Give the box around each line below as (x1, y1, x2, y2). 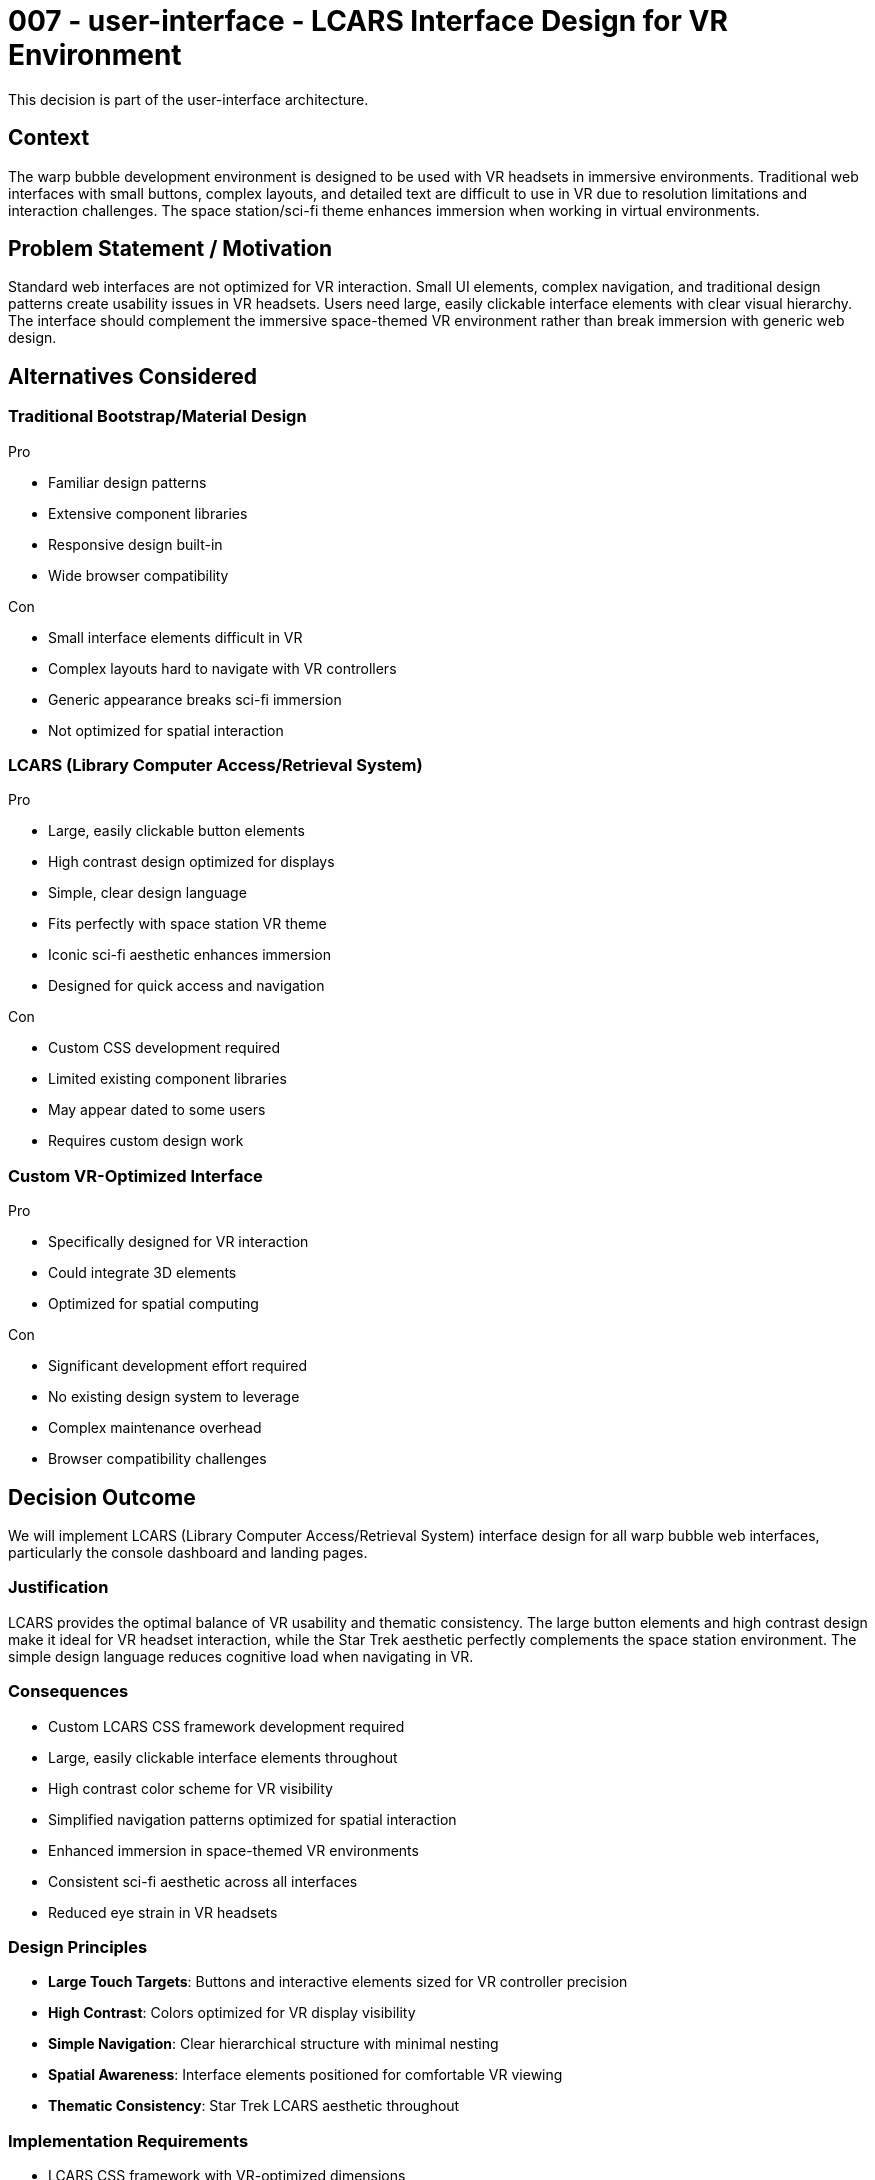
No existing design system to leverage (48, 1388, 300, 1406)
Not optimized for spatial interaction (48, 721, 284, 739)
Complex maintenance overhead (48, 1419, 262, 1437)
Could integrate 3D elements (48, 1264, 237, 1282)
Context (8, 125, 90, 151)
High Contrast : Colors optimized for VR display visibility (48, 2004, 416, 2022)
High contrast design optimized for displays (48, 853, 335, 871)
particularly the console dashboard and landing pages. (8, 1544, 368, 1561)
